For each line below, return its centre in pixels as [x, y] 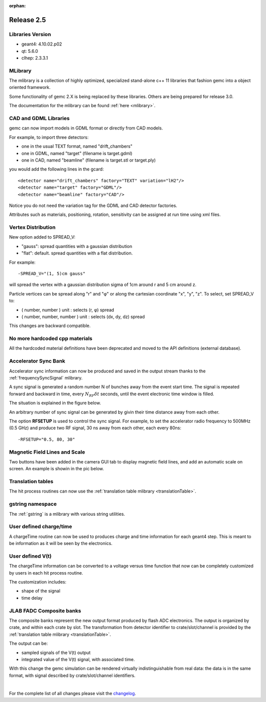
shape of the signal [41, 591]
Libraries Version [30, 34]
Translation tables [31, 482]
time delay [32, 598]
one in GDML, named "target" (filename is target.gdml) [77, 153]
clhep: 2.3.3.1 [35, 58]
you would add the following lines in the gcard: [56, 169]
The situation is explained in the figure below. [55, 403]
